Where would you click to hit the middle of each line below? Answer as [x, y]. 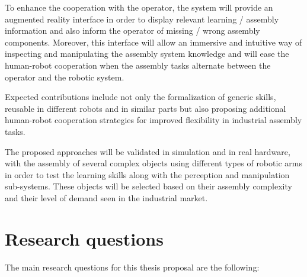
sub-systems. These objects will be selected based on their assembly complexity [148, 186]
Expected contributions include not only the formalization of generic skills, [140, 97]
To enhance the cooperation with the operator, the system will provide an [139, 7]
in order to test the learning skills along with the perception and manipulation [147, 174]
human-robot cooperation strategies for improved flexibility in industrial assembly [153, 120]
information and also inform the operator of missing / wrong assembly [132, 30]
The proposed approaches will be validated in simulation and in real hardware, [148, 151]
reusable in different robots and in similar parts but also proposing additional [145, 108]
